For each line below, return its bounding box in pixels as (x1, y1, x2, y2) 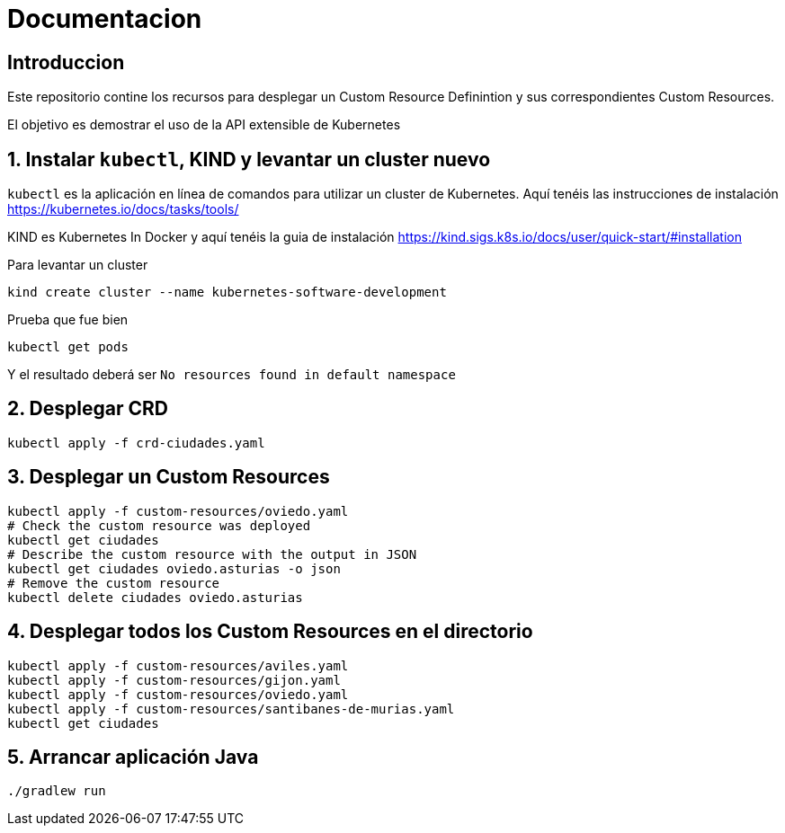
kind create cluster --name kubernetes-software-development (7, 285, 447, 300)
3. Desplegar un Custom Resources (7, 465, 330, 489)
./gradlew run (7, 784, 106, 799)
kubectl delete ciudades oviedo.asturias (7, 589, 303, 605)
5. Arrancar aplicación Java (7, 745, 259, 768)
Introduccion (7, 50, 125, 74)
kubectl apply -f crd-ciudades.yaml (7, 435, 265, 450)
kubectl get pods (7, 340, 129, 355)
